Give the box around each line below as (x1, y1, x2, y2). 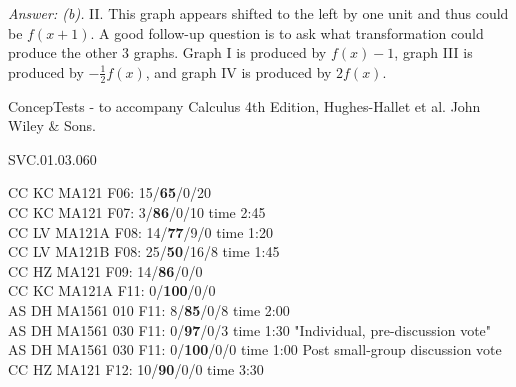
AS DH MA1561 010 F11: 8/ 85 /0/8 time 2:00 (8, 299, 290, 320)
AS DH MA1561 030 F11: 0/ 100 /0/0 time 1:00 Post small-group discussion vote (8, 339, 502, 360)
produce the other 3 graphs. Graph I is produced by (8, 42, 327, 63)
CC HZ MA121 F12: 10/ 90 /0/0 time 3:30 (8, 358, 264, 379)
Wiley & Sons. (8, 115, 96, 136)
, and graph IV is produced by (145, 61, 332, 82)
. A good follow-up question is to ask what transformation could (90, 22, 484, 43)
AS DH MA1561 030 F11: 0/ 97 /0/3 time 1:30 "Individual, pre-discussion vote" (8, 319, 492, 340)
